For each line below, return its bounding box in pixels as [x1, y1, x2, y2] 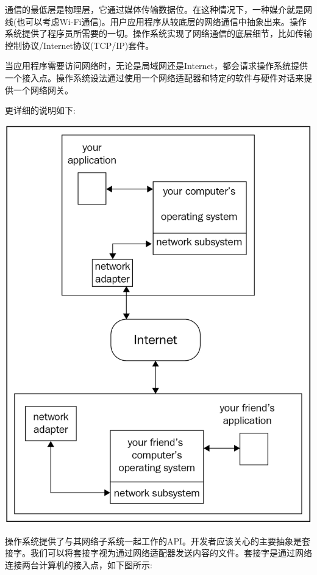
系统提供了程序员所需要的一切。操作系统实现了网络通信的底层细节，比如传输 [5, 27, 312, 40]
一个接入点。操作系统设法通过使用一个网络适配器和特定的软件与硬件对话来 [5, 71, 304, 84]
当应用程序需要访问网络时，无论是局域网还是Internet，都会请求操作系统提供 [5, 59, 308, 72]
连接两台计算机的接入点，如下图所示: [5, 558, 152, 571]
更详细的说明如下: [5, 104, 76, 117]
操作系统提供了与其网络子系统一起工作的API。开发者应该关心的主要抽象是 [5, 534, 302, 547]
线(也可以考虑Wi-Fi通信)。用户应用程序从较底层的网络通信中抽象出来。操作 [5, 15, 307, 27]
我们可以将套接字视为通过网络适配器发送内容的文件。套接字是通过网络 [30, 546, 312, 559]
